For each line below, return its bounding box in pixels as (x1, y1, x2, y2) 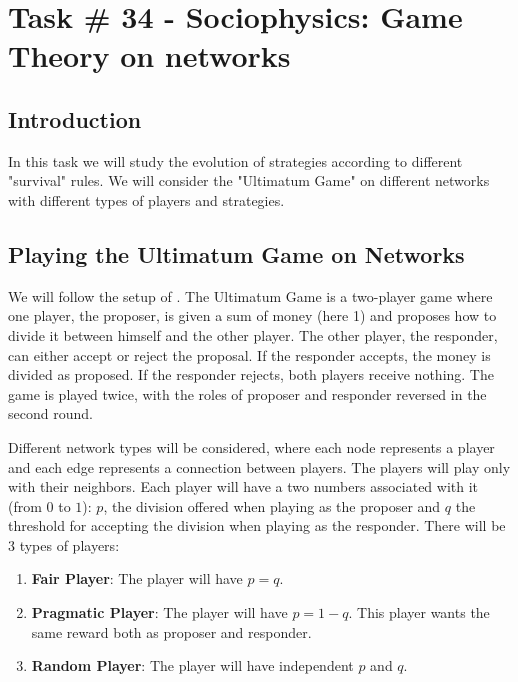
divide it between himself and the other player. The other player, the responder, (8, 324, 498, 345)
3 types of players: (8, 534, 120, 555)
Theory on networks (8, 35, 291, 76)
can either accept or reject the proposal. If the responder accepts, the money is (8, 344, 491, 365)
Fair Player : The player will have (31, 568, 243, 589)
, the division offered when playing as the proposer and (103, 495, 441, 516)
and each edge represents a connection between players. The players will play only (8, 456, 511, 477)
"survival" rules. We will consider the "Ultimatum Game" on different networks (8, 170, 490, 191)
